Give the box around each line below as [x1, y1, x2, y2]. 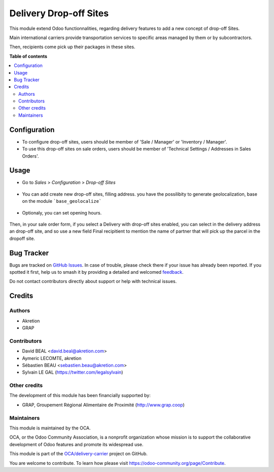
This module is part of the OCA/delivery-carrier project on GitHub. [9, 451, 148, 457]
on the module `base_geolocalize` [22, 198, 102, 204]
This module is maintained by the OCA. [9, 425, 91, 431]
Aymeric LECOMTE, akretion [22, 355, 82, 361]
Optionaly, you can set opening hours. [22, 209, 102, 215]
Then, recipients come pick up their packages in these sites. [9, 44, 135, 50]
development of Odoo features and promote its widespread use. [9, 441, 144, 447]
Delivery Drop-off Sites [9, 8, 109, 19]
